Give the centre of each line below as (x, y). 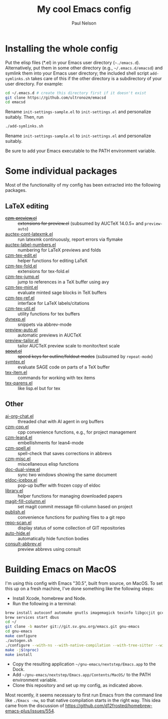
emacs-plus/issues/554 (29, 711)
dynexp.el (15, 319)
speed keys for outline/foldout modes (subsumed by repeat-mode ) (85, 356)
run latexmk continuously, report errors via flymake (70, 239)
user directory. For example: (34, 84)
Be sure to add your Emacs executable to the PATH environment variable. (80, 151)
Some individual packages (61, 171)
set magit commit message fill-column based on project (75, 506)
